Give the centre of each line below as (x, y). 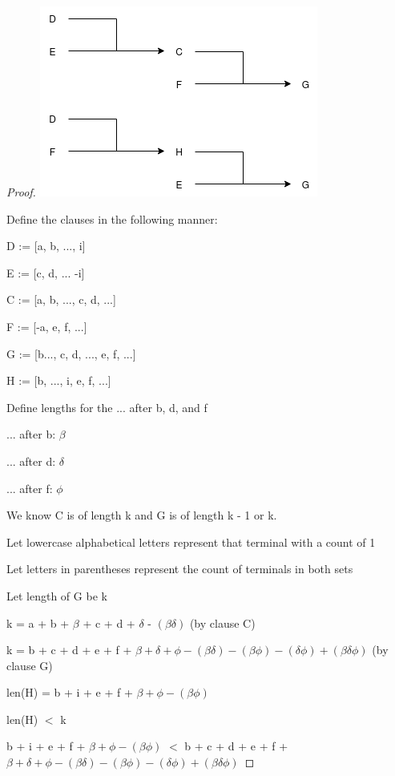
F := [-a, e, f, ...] (47, 326)
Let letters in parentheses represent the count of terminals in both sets (180, 569)
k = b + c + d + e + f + (69, 650)
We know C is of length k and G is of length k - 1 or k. (142, 515)
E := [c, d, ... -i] (46, 272)
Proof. (21, 192)
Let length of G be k (57, 595)
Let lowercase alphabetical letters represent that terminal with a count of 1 (191, 542)
